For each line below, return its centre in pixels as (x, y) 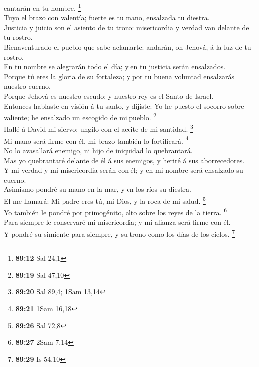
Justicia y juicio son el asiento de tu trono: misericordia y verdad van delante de (127, 27)
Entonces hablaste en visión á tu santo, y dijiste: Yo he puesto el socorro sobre (124, 105)
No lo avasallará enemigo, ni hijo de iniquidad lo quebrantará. (98, 150)
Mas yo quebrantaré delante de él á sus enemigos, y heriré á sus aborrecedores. (124, 160)
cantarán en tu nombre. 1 (43, 7)
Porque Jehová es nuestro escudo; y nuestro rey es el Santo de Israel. (109, 96)
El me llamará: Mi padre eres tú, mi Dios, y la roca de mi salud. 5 (105, 200)
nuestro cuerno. (27, 86)
